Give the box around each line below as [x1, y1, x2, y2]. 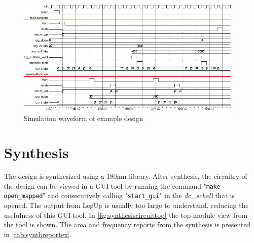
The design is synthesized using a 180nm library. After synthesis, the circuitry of [4, 171, 248, 181]
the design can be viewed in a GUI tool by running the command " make [4, 180, 220, 191]
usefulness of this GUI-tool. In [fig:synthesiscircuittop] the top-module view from [4, 209, 248, 220]
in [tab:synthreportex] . [4, 229, 72, 239]
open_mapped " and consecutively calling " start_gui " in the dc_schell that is [4, 190, 235, 201]
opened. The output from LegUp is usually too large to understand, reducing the [4, 200, 249, 210]
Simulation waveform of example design [24, 113, 144, 123]
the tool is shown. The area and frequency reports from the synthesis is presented [4, 219, 251, 230]
